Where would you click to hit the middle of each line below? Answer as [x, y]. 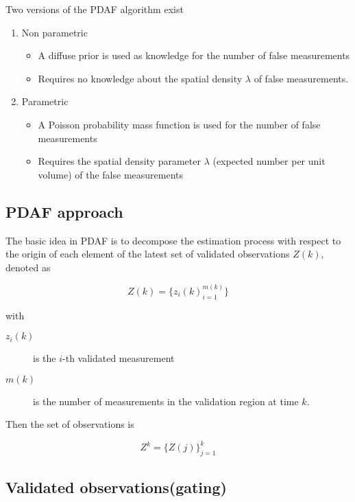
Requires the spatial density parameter [119, 161]
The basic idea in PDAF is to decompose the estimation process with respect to [173, 240]
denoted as [28, 267]
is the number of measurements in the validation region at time [166, 401]
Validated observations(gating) [116, 487]
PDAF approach [64, 211]
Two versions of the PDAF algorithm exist [95, 9]
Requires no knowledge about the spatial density [140, 78]
